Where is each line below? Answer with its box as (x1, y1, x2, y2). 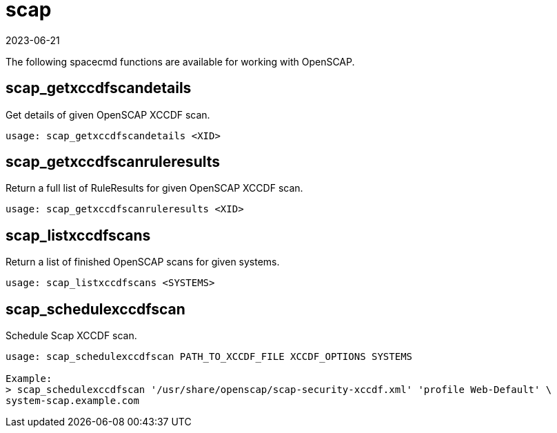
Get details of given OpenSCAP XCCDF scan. (6, 108, 210, 121)
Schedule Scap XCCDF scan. (6, 330, 137, 342)
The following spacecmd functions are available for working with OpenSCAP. (6, 55, 355, 68)
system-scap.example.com (6, 395, 139, 407)
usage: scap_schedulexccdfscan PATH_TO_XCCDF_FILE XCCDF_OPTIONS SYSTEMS (6, 351, 413, 363)
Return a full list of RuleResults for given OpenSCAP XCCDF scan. (6, 182, 303, 194)
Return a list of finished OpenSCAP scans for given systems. (6, 256, 280, 268)
